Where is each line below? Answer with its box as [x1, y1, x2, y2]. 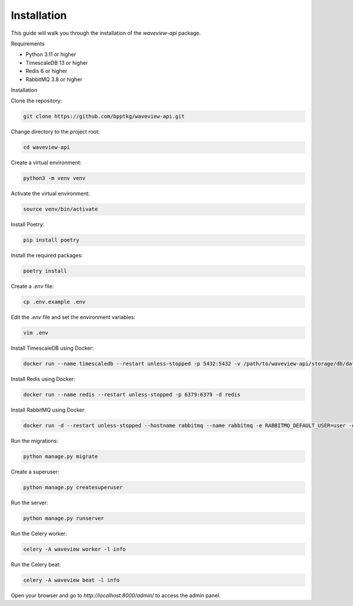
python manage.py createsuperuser [23, 484, 123, 491]
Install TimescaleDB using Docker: [11, 345, 94, 352]
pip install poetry [23, 237, 79, 244]
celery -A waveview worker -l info [23, 545, 126, 552]
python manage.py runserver [23, 515, 104, 521]
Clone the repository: [11, 97, 62, 104]
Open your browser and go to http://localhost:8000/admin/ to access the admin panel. [11, 592, 221, 599]
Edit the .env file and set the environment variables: [11, 314, 135, 321]
